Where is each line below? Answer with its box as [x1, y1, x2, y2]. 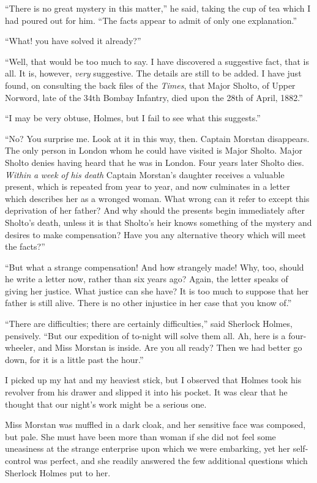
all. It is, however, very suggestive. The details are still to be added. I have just [5, 67, 302, 80]
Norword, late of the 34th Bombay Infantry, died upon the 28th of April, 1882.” [5, 91, 303, 103]
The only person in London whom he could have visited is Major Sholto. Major [5, 144, 302, 157]
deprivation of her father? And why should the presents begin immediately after [5, 204, 305, 217]
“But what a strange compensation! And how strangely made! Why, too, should [5, 260, 304, 273]
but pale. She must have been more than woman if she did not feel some [5, 430, 276, 443]
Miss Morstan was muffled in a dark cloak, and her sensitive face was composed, [5, 418, 306, 431]
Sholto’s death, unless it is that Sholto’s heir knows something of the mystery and [5, 215, 312, 228]
